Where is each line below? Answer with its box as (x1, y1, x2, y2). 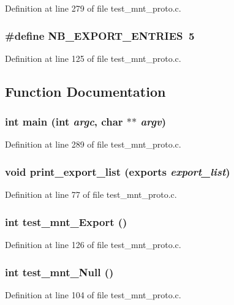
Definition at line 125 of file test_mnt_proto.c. (5, 51, 181, 64)
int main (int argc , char (5, 114, 123, 129)
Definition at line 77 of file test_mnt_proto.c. (5, 188, 177, 201)
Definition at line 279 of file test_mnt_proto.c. (5, 2, 181, 14)
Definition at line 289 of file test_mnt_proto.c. (5, 138, 181, 151)
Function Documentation (5, 81, 166, 100)
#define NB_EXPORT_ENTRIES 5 (5, 28, 195, 43)
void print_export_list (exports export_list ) (5, 164, 230, 179)
